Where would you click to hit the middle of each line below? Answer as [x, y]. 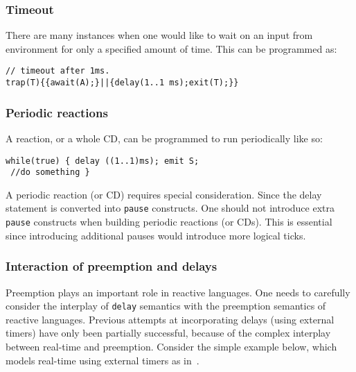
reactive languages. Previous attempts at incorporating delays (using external [170, 319]
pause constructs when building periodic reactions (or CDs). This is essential [169, 222]
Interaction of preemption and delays [112, 266]
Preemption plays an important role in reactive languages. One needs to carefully [178, 292]
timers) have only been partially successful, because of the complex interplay [168, 333]
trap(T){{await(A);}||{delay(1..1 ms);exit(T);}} [122, 83]
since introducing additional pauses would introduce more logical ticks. [156, 235]
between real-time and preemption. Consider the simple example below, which [171, 346]
